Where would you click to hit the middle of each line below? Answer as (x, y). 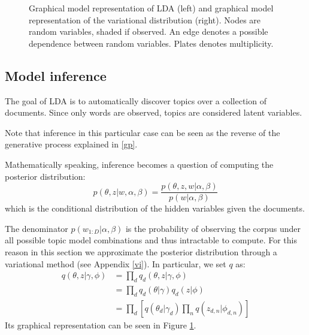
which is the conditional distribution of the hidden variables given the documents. (155, 208)
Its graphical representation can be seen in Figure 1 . (101, 325)
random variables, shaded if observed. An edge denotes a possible (149, 31)
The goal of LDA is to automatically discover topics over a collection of (136, 100)
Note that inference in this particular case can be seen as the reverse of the (143, 132)
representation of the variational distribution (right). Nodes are (145, 19)
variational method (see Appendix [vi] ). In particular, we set (116, 263)
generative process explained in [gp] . (71, 144)
